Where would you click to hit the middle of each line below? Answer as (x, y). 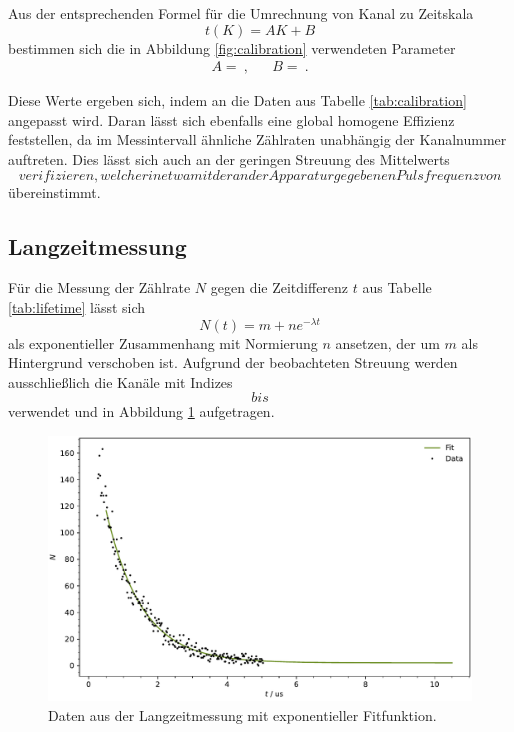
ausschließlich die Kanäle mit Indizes (120, 381)
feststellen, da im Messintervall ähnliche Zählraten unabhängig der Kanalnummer (257, 139)
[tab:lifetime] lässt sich (77, 306)
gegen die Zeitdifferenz (279, 287)
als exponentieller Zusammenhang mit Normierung (163, 342)
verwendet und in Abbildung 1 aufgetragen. (141, 411)
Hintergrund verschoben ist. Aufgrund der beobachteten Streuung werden (233, 362)
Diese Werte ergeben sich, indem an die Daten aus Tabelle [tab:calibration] (237, 100)
